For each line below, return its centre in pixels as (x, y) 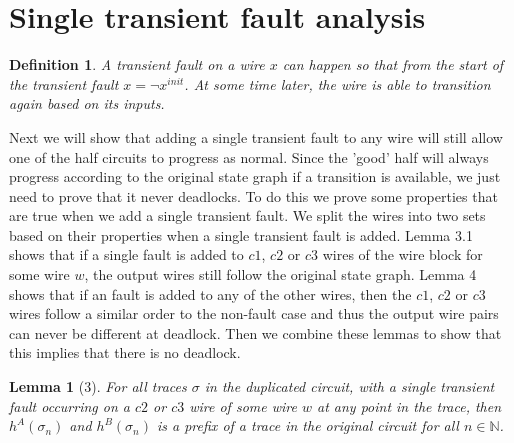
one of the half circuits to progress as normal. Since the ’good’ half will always (249, 156)
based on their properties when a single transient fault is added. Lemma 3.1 (241, 234)
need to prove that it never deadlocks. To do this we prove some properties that (253, 195)
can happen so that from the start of (393, 64)
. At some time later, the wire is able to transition (337, 83)
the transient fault (64, 83)
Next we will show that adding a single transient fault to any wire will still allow (256, 136)
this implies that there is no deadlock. (125, 352)
